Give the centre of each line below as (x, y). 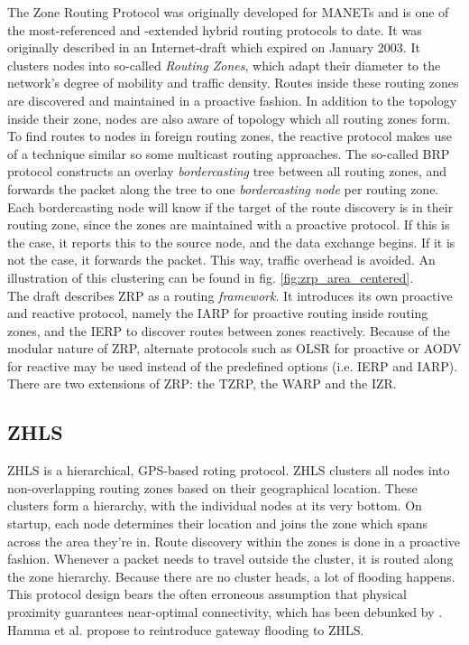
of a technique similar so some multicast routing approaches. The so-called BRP (229, 153)
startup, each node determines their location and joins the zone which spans (218, 523)
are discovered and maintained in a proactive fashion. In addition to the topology (232, 100)
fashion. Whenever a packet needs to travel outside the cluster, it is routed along (230, 559)
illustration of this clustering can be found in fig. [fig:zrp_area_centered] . (211, 277)
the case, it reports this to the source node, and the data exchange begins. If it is (231, 242)
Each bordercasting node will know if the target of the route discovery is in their (230, 206)
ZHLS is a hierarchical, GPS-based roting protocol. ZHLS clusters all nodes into (229, 470)
